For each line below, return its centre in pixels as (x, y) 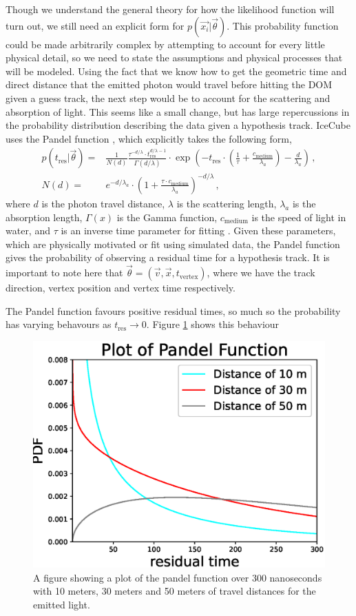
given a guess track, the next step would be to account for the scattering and (168, 97)
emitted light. (62, 604)
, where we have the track (261, 273)
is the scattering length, (227, 203)
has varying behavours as (59, 324)
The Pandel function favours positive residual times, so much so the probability (173, 310)
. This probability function (283, 25)
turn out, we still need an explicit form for (95, 25)
